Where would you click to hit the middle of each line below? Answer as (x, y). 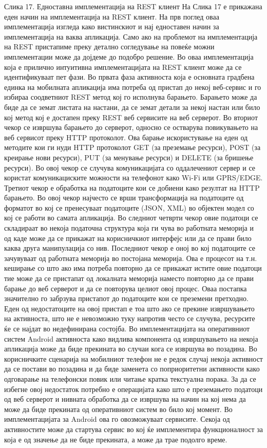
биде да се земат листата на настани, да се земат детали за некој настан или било (132, 107)
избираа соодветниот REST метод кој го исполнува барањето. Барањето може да (131, 97)
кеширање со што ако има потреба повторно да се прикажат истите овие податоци (133, 268)
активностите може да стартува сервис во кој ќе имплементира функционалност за (133, 429)
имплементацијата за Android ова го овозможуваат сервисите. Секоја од (117, 419)
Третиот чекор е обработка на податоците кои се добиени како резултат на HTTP (132, 187)
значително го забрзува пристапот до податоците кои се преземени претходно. (126, 298)
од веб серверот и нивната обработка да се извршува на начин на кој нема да (125, 399)
